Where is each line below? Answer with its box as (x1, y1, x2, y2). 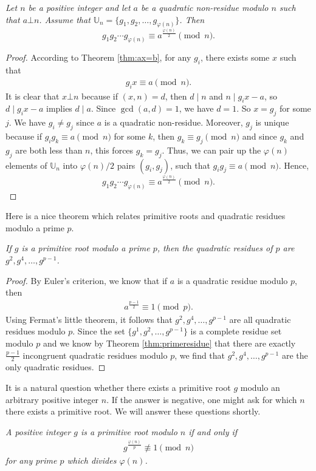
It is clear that (5, 89, 60, 102)
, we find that (174, 348, 225, 361)
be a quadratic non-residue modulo (141, 1, 269, 13)
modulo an (240, 381, 280, 394)
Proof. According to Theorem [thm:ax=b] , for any (5, 51, 191, 64)
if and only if (188, 425, 238, 438)
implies (46, 102, 72, 115)
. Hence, (278, 158, 309, 171)
